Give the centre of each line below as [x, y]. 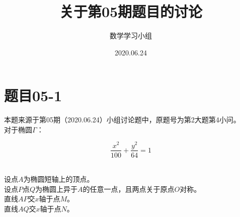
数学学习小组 [131, 35]
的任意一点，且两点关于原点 [129, 189]
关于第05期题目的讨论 [131, 11]
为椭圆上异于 [57, 189]
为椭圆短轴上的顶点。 [59, 179]
